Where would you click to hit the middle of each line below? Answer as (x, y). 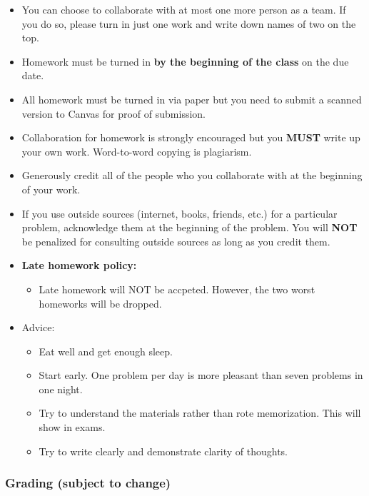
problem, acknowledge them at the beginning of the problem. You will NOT (189, 227)
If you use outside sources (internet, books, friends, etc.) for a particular (180, 213)
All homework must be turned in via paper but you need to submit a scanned (192, 99)
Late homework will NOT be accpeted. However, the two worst (177, 289)
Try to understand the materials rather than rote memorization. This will (200, 413)
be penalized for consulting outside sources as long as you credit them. (176, 241)
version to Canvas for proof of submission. (113, 113)
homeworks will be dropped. (100, 303)
